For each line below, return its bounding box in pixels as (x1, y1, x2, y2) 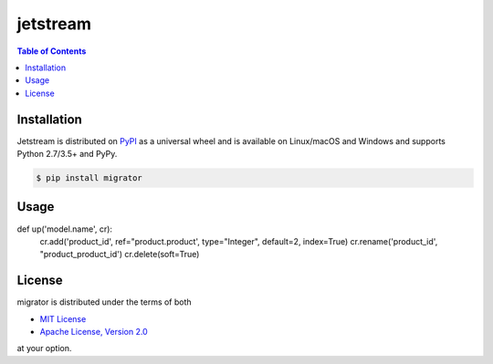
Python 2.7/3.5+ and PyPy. (16, 149, 118, 160)
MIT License (39, 313, 87, 324)
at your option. (16, 343, 72, 354)
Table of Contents (16, 46, 87, 57)
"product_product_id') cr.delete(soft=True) (39, 249, 200, 260)
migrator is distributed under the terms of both (16, 296, 192, 307)
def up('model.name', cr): (16, 224, 113, 234)
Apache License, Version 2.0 (39, 326, 148, 337)
